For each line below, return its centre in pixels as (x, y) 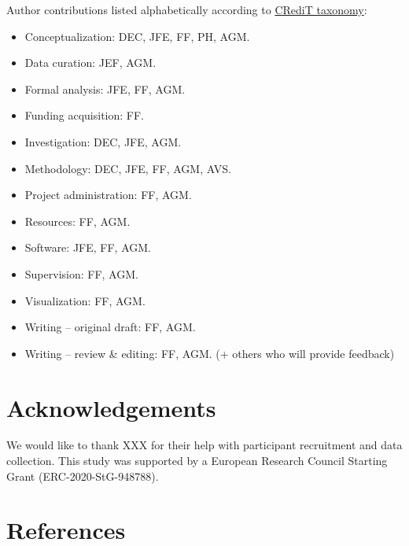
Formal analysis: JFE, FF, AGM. (105, 89)
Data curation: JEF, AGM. (90, 63)
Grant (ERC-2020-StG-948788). (83, 476)
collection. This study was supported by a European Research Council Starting (197, 461)
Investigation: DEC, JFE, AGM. (103, 141)
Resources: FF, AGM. (77, 221)
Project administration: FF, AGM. (108, 195)
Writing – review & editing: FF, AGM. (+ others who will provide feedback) (210, 353)
